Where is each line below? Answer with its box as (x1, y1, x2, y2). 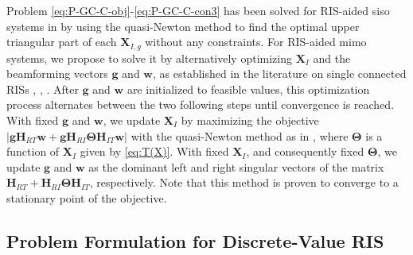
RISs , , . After (6, 80, 79, 97)
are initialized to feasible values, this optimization (127, 80, 370, 97)
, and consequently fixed (246, 143, 364, 160)
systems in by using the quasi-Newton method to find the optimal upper (6, 17, 360, 34)
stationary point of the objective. (6, 189, 167, 206)
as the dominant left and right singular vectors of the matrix (88, 158, 384, 175)
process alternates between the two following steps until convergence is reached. (6, 96, 395, 113)
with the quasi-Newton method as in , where (131, 127, 349, 144)
